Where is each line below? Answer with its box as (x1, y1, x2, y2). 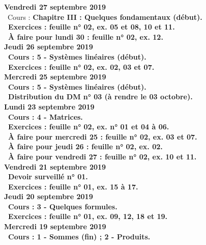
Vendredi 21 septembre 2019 (4, 161, 106, 172)
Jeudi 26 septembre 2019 (4, 41, 93, 52)
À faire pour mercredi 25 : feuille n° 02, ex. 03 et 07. (8, 131, 197, 142)
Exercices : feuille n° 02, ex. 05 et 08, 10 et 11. (8, 21, 175, 32)
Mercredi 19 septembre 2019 (4, 221, 106, 232)
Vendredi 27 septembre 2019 (4, 2, 106, 12)
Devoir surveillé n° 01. (8, 171, 88, 182)
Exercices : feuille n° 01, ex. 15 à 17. (8, 181, 138, 192)
